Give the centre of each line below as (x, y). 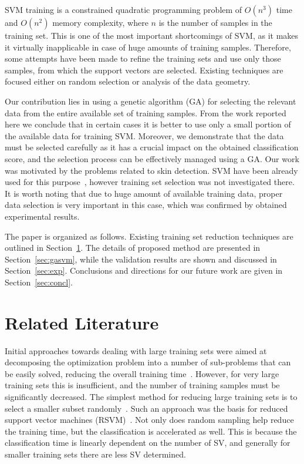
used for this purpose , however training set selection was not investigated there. (150, 182)
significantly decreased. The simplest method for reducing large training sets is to (151, 396)
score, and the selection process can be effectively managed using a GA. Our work (152, 158)
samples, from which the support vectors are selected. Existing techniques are (144, 70)
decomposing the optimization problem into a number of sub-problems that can (148, 362)
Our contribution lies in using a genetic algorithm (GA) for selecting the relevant (151, 101)
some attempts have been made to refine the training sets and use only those (143, 58)
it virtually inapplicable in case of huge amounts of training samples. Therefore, (148, 47)
